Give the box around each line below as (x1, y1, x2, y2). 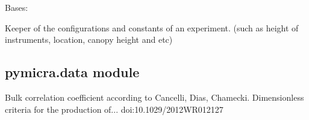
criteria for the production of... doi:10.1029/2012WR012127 (5, 103, 223, 115)
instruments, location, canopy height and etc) (5, 33, 173, 46)
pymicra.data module (5, 63, 140, 81)
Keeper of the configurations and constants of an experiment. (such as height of (5, 21, 299, 34)
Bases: (5, 1, 28, 13)
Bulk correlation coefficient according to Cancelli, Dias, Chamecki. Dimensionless (5, 90, 304, 103)
